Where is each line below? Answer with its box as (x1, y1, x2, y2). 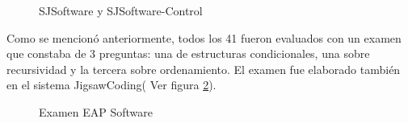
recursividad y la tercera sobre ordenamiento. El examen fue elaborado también (6, 60, 401, 77)
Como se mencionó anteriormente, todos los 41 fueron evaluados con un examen (6, 29, 402, 46)
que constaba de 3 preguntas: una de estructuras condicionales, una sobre (6, 45, 370, 62)
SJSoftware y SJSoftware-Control (39, 2, 203, 18)
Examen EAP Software (39, 103, 154, 120)
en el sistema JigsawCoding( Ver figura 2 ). (6, 76, 217, 93)
